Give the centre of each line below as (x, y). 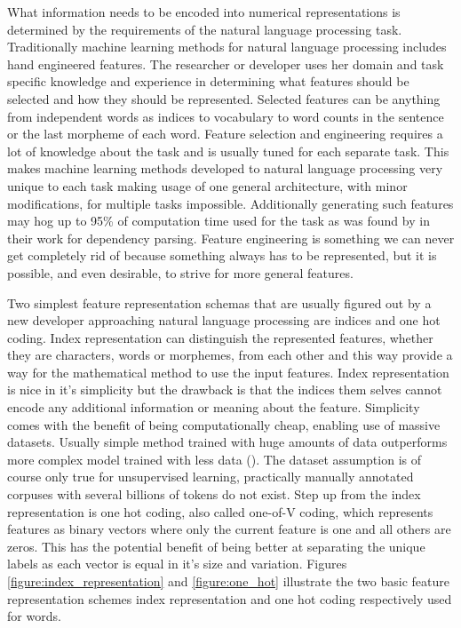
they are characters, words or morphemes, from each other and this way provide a (230, 355)
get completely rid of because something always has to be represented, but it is (222, 255)
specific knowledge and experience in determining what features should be (208, 81)
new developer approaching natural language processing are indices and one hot (224, 320)
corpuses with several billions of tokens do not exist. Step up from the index (214, 494)
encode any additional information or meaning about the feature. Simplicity (214, 407)
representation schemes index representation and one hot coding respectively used (230, 598)
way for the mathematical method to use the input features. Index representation (228, 372)
